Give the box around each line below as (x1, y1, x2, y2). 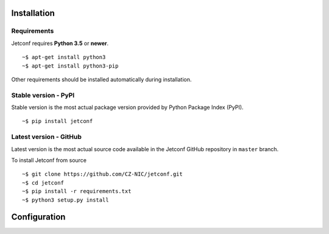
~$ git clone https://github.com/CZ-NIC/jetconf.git (22, 171, 183, 178)
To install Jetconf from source (11, 157, 87, 164)
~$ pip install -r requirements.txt (22, 188, 132, 195)
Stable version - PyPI (11, 91, 75, 99)
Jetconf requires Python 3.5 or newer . (11, 40, 109, 47)
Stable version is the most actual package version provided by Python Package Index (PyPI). (11, 104, 244, 111)
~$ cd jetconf (22, 179, 64, 186)
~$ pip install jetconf (22, 118, 93, 125)
